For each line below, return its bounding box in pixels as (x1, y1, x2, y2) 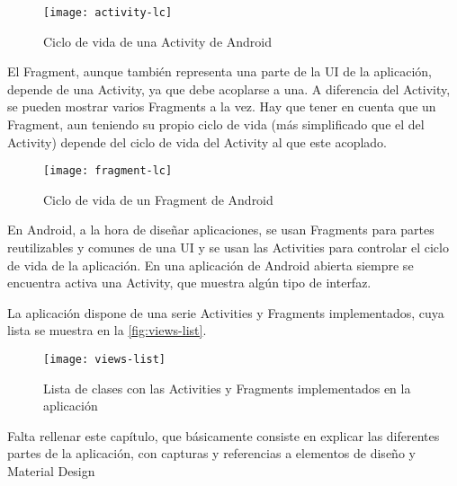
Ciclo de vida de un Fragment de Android (43, 190, 273, 208)
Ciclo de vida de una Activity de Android (43, 31, 273, 50)
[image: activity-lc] (43, 6, 173, 19)
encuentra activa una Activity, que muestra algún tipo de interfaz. (7, 273, 372, 292)
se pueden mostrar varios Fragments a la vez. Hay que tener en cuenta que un (7, 97, 436, 116)
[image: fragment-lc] (43, 164, 173, 178)
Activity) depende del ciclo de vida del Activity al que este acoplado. (7, 132, 388, 151)
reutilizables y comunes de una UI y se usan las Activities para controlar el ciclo (7, 238, 449, 257)
